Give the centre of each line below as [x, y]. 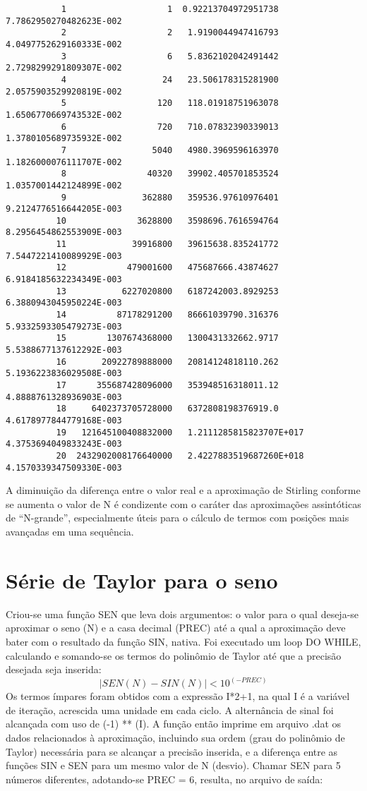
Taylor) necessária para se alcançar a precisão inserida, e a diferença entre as [172, 751]
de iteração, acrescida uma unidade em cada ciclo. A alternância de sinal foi [170, 710]
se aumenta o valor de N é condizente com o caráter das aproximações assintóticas [183, 503]
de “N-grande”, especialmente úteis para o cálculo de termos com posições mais [178, 518]
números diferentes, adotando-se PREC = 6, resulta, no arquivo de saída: [164, 779]
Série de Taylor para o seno [142, 580]
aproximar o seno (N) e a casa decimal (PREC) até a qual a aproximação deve [176, 628]
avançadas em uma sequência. [70, 532]
